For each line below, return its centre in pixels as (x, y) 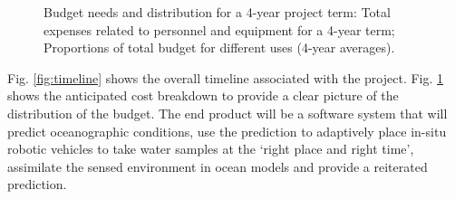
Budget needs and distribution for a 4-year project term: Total (217, 12)
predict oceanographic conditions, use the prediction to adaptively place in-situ (227, 131)
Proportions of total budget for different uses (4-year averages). (219, 47)
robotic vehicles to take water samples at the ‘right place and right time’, (211, 149)
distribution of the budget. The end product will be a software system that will (227, 113)
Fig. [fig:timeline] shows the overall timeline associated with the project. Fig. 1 (226, 77)
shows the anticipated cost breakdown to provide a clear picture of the (203, 95)
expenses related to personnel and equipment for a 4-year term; (219, 29)
